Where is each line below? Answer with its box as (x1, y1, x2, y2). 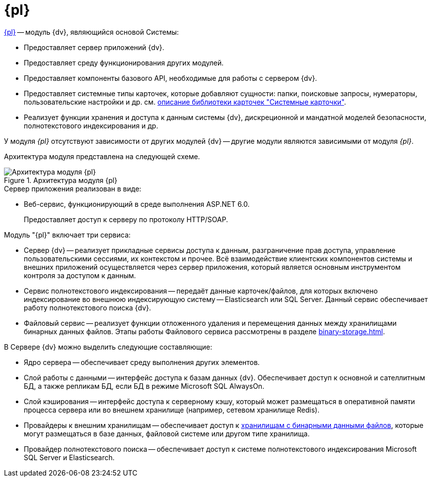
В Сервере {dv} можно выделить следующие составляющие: (4, 342, 213, 351)
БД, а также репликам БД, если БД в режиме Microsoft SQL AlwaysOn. (24, 381, 265, 390)
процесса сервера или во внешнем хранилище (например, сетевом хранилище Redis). (24, 405, 320, 414)
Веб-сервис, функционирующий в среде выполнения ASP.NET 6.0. (24, 199, 250, 208)
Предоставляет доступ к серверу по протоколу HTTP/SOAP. (24, 215, 228, 224)
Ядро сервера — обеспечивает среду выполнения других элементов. (24, 358, 260, 366)
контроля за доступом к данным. (24, 271, 136, 280)
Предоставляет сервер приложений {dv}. (24, 43, 164, 52)
